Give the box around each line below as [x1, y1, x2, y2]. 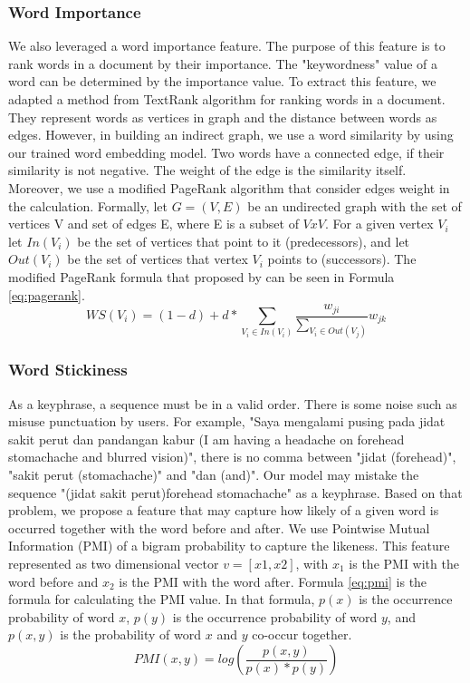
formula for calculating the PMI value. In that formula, [8, 590, 315, 609]
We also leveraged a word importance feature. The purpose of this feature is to [8, 36, 446, 55]
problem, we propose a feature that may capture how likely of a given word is [8, 501, 439, 520]
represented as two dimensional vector [8, 554, 219, 573]
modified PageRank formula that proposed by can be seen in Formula [8, 267, 395, 286]
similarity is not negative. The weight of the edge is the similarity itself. [8, 161, 407, 180]
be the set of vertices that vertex [67, 249, 248, 268]
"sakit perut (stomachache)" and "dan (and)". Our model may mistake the [8, 465, 419, 484]
